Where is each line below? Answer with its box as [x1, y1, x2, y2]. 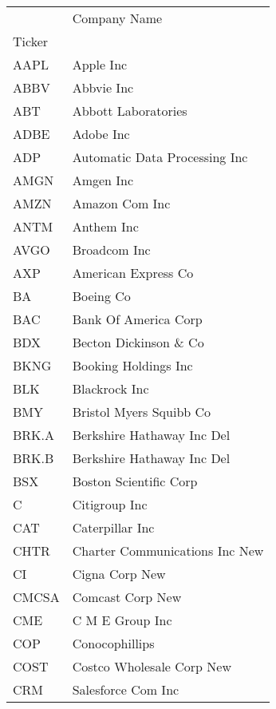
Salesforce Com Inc [72, 680, 179, 699]
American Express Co [72, 263, 194, 282]
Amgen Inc [72, 171, 134, 189]
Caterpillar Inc [72, 518, 155, 537]
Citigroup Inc [72, 495, 148, 513]
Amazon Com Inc [72, 194, 171, 212]
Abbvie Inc [72, 78, 134, 97]
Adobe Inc [72, 125, 130, 143]
